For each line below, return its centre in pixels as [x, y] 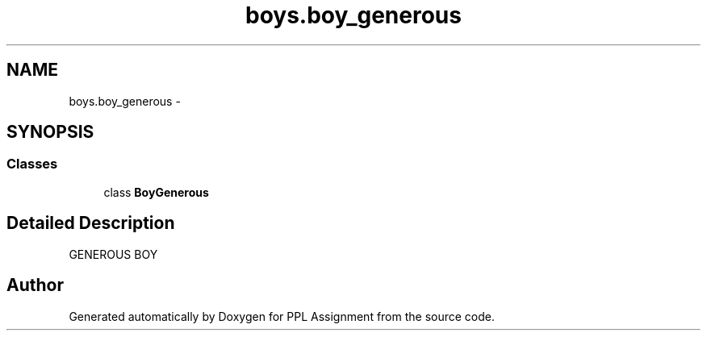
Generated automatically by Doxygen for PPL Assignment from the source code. [282, 316]
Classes [32, 164]
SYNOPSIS [50, 132]
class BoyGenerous [156, 192]
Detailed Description [91, 223]
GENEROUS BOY [113, 254]
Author [35, 285]
